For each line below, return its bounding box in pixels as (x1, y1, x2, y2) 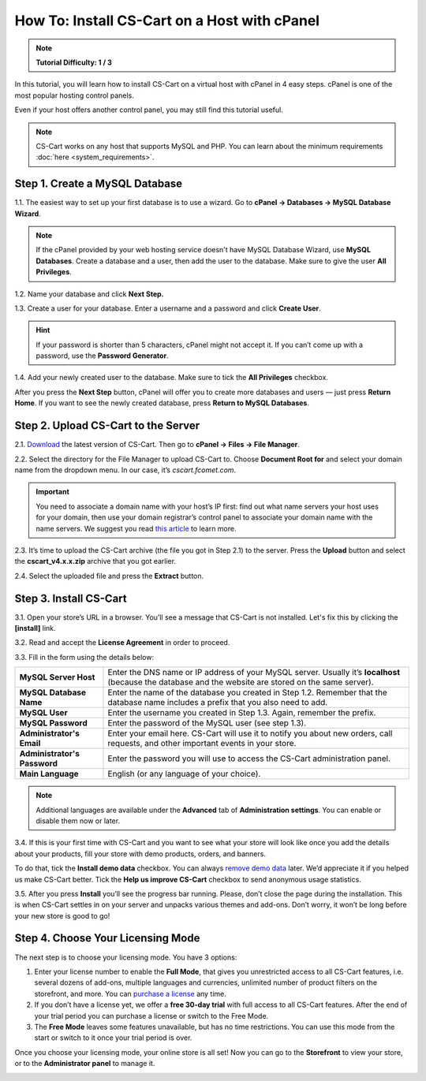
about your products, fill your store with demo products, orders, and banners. (14, 848, 266, 859)
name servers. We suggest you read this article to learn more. (35, 524, 237, 533)
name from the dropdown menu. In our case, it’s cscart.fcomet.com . (14, 465, 237, 475)
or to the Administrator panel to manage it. (14, 1059, 155, 1068)
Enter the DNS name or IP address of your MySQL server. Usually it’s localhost (107, 667, 400, 678)
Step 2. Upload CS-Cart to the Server (14, 419, 200, 433)
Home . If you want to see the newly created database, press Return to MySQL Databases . (14, 398, 310, 408)
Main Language (19, 769, 79, 780)
